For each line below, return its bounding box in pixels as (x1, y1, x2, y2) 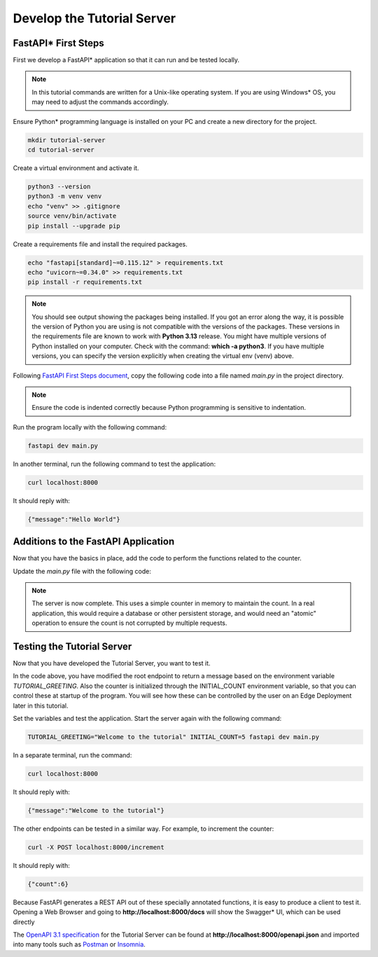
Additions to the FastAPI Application (13, 536, 175, 548)
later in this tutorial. (13, 701, 69, 710)
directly (13, 918, 35, 926)
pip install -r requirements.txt (27, 278, 143, 287)
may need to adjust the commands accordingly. (31, 98, 169, 106)
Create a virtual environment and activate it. (13, 163, 139, 172)
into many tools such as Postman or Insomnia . (13, 940, 146, 949)
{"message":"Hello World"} (27, 515, 120, 523)
